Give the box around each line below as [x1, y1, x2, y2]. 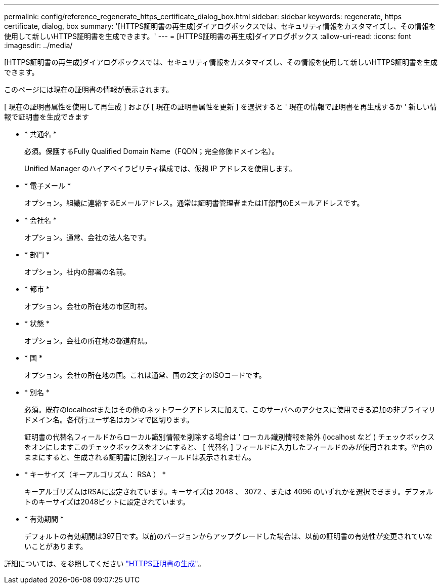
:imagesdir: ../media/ [4, 41, 73, 50]
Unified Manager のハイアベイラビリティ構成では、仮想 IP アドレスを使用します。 [24, 164, 296, 173]
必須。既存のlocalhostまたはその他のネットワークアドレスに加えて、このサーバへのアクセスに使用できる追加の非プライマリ [24, 405, 436, 414]
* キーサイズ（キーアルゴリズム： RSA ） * [24, 470, 166, 479]
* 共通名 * [24, 130, 57, 138]
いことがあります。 [24, 542, 87, 551]
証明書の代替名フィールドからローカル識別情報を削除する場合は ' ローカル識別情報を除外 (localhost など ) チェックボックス [24, 433, 435, 441]
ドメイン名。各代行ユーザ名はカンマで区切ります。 [24, 415, 194, 424]
